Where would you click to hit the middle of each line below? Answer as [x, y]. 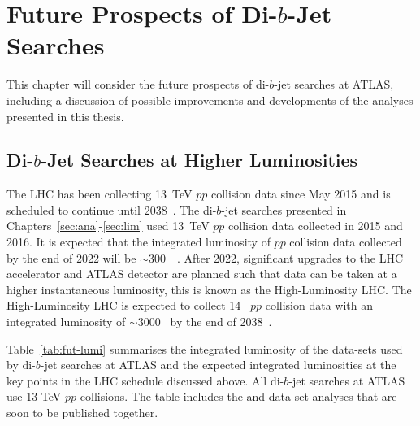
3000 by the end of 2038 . [205, 322]
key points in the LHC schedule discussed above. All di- [145, 380]
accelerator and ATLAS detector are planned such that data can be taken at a [202, 274]
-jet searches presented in [284, 209]
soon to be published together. [82, 413]
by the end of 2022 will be [71, 257]
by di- [21, 365]
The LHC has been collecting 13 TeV [100, 194]
